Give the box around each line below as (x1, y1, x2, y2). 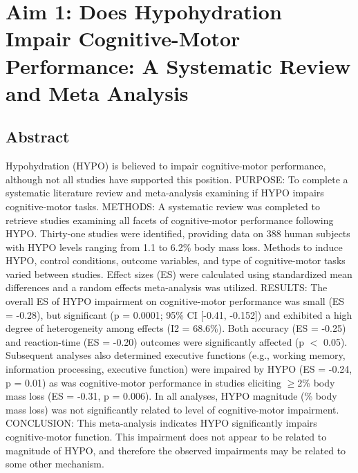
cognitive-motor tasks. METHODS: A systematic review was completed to (6, 198, 321, 213)
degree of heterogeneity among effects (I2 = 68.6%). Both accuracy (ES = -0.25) (6, 321, 346, 335)
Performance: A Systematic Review (6, 51, 351, 80)
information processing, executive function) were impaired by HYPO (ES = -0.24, (6, 362, 352, 376)
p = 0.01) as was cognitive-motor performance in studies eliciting (6, 375, 282, 389)
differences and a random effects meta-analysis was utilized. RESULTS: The (6, 280, 328, 295)
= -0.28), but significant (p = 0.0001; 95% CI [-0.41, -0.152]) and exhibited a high (6, 307, 352, 322)
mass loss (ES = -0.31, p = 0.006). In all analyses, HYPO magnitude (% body (6, 389, 337, 403)
